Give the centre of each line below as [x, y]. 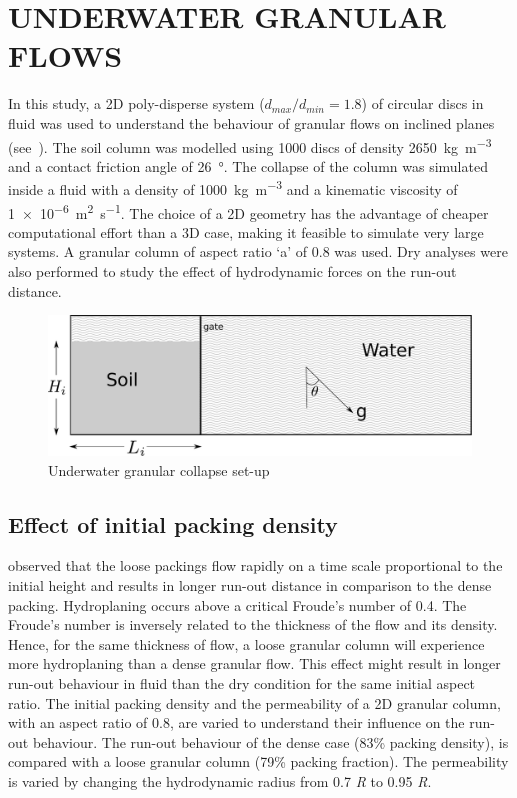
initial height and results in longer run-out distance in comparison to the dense [250, 584]
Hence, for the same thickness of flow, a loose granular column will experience [246, 643]
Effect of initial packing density [173, 523]
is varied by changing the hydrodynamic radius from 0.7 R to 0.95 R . [220, 780]
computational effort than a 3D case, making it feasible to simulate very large [246, 231]
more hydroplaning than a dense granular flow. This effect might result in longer [254, 663]
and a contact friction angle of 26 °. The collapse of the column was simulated [248, 165]
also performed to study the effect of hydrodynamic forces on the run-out [232, 271]
